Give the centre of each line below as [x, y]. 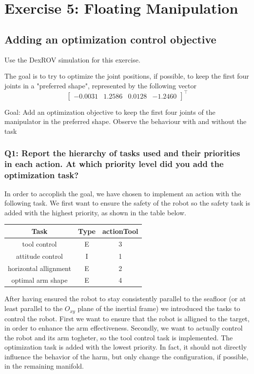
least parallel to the [34, 308]
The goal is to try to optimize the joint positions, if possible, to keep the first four [127, 76]
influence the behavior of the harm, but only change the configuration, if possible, [127, 356]
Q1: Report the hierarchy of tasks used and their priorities [122, 153]
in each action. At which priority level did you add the [114, 164]
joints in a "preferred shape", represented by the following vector [101, 85]
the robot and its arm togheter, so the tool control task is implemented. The [119, 337]
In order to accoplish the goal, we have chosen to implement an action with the [123, 193]
